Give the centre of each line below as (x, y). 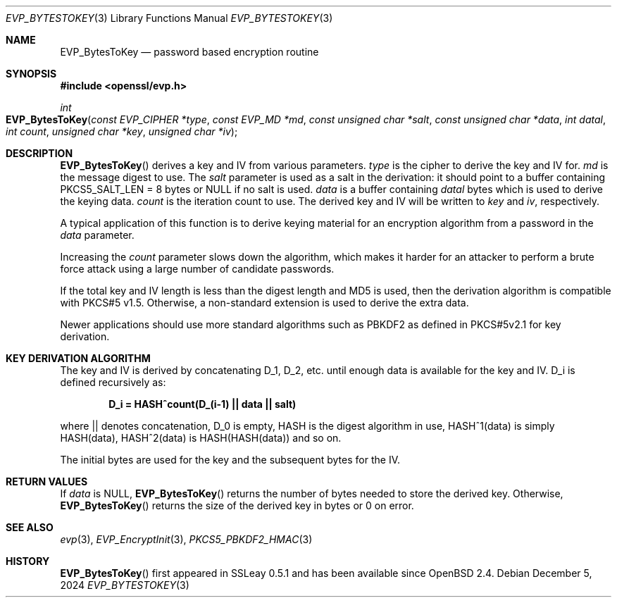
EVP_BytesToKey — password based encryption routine (189, 52)
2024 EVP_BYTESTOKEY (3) (125, 585)
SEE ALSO (30, 527)
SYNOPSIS (31, 74)
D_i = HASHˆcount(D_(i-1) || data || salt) (202, 404)
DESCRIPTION (39, 153)
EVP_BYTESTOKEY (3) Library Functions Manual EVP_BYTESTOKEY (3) (169, 18)
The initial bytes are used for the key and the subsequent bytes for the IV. (230, 460)
